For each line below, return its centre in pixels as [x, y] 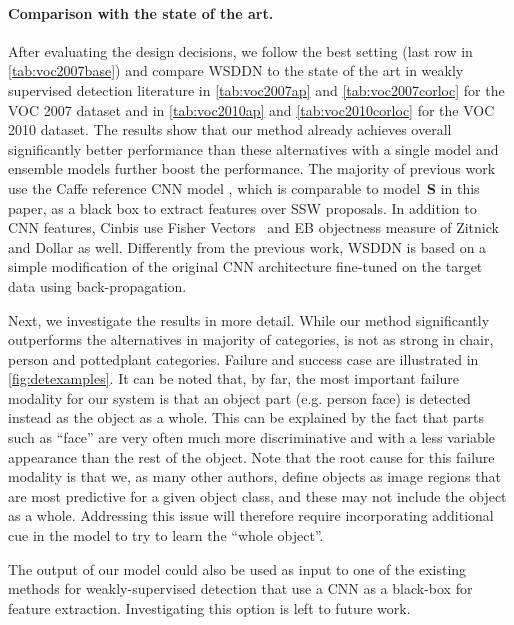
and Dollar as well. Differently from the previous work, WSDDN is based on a [247, 246]
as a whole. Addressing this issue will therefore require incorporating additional [251, 515]
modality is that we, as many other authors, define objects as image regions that [254, 476]
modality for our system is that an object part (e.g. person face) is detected [239, 397]
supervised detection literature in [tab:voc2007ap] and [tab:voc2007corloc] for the [256, 89]
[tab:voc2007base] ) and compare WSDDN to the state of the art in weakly [236, 70]
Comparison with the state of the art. [141, 12]
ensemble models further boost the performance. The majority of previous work [252, 168]
